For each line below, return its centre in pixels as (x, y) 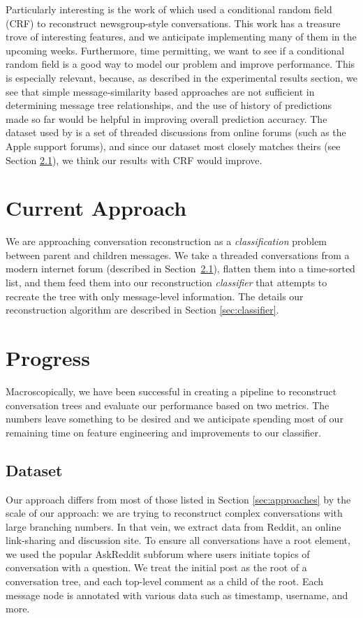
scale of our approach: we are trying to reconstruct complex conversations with (174, 513)
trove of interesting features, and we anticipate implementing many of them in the (181, 37)
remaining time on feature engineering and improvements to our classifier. (163, 432)
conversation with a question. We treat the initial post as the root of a (156, 567)
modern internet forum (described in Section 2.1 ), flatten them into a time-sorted (180, 268)
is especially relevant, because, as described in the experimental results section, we (181, 77)
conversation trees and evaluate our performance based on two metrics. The (168, 405)
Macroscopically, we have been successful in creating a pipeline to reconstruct (171, 391)
